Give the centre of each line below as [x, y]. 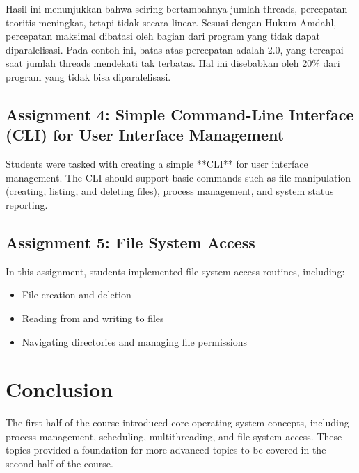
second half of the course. [59, 464]
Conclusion [59, 389]
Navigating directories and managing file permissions [135, 341]
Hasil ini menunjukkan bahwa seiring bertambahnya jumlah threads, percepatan [177, 8]
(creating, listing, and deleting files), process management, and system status [170, 191]
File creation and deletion [77, 295]
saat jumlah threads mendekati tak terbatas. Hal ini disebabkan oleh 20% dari [173, 63]
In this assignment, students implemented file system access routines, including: [175, 271]
